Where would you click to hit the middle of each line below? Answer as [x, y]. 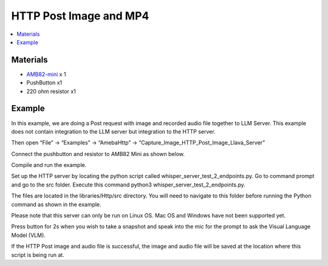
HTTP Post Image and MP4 [80, 16]
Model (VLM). [28, 235]
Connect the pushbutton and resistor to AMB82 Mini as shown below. [98, 154]
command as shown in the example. [56, 204]
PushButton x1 [44, 83]
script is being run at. [38, 254]
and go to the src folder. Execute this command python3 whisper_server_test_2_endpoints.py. [128, 185]
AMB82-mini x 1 [46, 74]
